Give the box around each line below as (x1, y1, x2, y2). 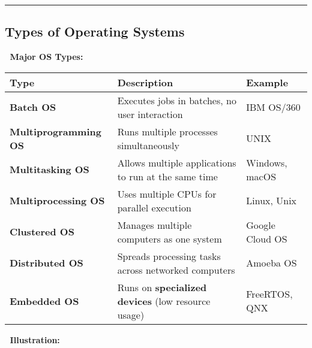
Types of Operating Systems (5, 22, 185, 41)
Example (246, 75, 289, 89)
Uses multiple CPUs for (117, 186, 217, 201)
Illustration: (10, 333, 60, 346)
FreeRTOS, (246, 287, 293, 301)
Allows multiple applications (117, 155, 236, 170)
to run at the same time (117, 169, 218, 183)
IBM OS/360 (246, 100, 301, 114)
